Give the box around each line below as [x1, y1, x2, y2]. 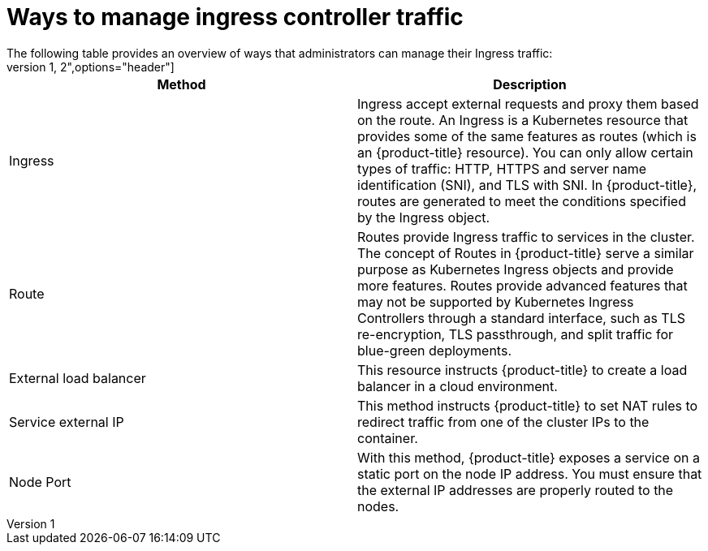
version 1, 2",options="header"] [6, 59, 175, 74]
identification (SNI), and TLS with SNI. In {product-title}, [357, 176, 697, 193]
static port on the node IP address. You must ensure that [357, 465, 702, 482]
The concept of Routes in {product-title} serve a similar [357, 244, 694, 261]
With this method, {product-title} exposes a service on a [357, 449, 700, 466]
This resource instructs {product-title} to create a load [357, 361, 688, 378]
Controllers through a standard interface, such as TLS [357, 309, 685, 326]
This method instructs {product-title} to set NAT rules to [357, 397, 698, 414]
